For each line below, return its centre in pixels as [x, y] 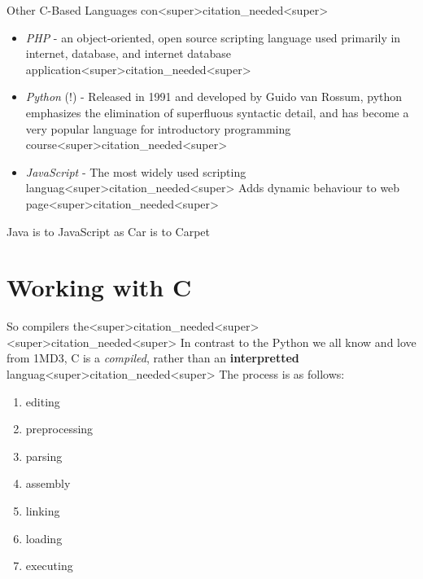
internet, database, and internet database [129, 53]
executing [49, 566]
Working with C [99, 287]
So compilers [38, 326]
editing [43, 401]
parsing [44, 456]
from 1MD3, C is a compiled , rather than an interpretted [153, 358]
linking [43, 511]
